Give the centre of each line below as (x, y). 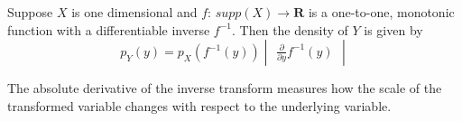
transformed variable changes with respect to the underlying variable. (199, 105)
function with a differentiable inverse (109, 29)
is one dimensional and (134, 12)
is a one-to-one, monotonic (381, 12)
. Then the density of (290, 29)
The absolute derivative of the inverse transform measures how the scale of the (225, 88)
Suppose (30, 12)
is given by (393, 29)
